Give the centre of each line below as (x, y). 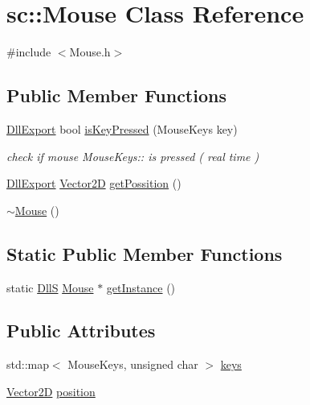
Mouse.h (90, 52)
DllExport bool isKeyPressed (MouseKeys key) (122, 128)
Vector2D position (51, 391)
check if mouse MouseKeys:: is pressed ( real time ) (133, 156)
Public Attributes (81, 331)
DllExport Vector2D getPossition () (94, 183)
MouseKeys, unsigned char (133, 364)
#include (29, 52)
